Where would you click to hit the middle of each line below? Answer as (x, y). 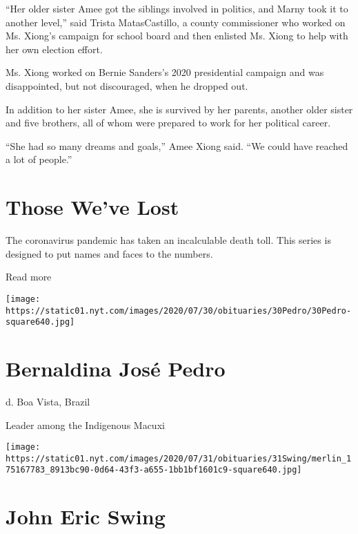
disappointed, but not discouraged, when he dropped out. (127, 85)
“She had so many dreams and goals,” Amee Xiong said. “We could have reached (177, 145)
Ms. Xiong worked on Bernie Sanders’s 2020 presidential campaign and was (165, 72)
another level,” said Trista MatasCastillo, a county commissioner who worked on (176, 22)
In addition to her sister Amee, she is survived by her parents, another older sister (179, 109)
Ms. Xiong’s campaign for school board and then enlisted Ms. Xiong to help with (177, 36)
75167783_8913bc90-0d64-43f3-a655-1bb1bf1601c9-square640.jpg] (154, 470)
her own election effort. (54, 49)
